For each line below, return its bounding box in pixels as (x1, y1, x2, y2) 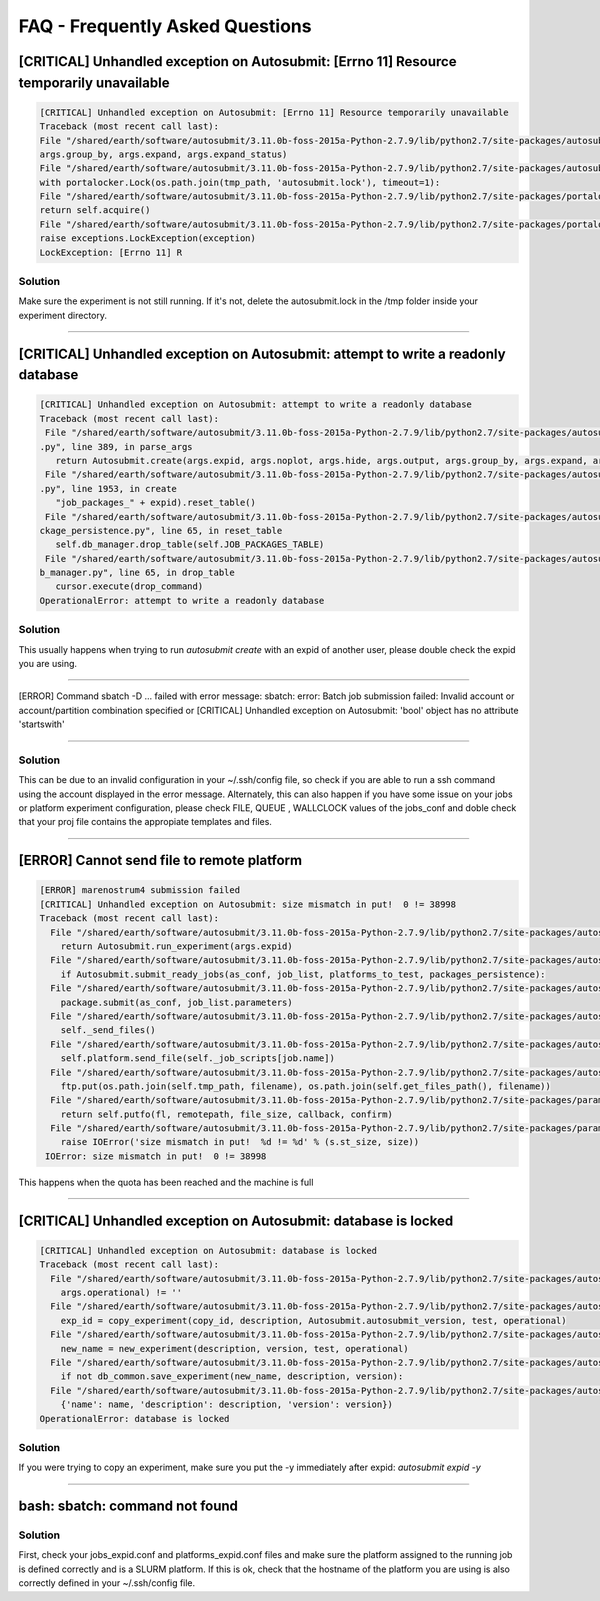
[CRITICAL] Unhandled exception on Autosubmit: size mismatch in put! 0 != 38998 (39, 898, 457, 910)
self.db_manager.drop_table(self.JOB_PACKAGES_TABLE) (55, 539, 325, 550)
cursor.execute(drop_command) (55, 581, 204, 592)
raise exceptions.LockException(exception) (39, 233, 257, 244)
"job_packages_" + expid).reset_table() (55, 497, 257, 509)
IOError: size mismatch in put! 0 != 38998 (45, 1150, 267, 1162)
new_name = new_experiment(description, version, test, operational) (60, 1343, 409, 1354)
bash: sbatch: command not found (18, 1498, 239, 1515)
